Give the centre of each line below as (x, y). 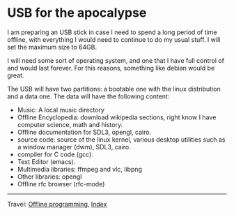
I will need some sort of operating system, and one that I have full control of (116, 60)
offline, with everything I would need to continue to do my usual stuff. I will (114, 39)
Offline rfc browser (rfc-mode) (61, 184)
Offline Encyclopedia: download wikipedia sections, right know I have (117, 117)
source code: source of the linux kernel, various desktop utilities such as (121, 139)
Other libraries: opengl (49, 177)
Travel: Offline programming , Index (57, 204)
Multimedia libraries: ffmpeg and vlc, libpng (80, 169)
